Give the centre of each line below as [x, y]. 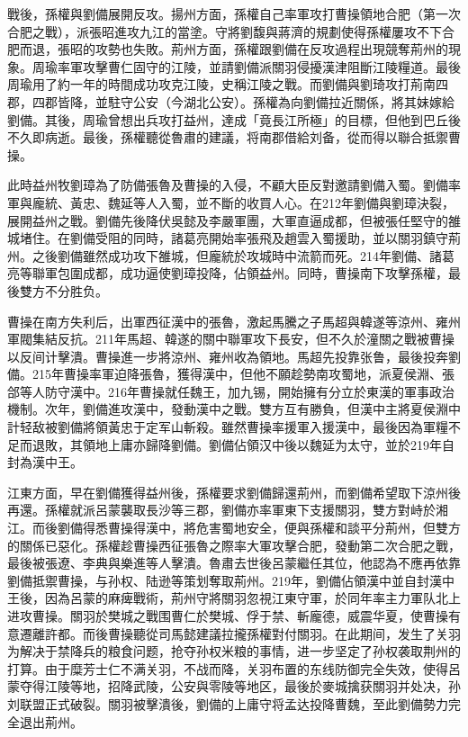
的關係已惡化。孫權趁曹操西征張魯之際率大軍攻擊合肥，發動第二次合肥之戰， [234, 545]
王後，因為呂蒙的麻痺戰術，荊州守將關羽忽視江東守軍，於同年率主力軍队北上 [234, 598]
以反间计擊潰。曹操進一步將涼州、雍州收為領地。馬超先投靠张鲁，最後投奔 [228, 356]
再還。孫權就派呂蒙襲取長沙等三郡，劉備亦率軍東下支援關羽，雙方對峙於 [221, 510]
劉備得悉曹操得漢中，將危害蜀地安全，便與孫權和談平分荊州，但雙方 [259, 528]
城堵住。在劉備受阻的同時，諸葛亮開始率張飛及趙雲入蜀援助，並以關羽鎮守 [228, 238]
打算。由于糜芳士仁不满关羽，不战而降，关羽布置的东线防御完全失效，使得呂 [234, 668]
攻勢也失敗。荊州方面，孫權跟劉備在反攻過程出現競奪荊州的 [271, 49]
